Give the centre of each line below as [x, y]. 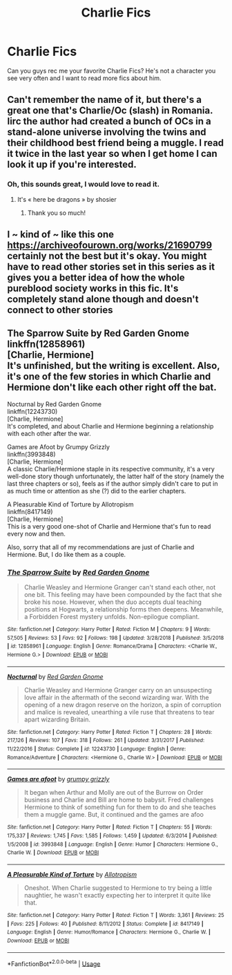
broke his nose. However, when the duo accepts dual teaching [113, 602]
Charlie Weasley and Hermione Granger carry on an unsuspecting [118, 690]
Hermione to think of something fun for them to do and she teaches [120, 807]
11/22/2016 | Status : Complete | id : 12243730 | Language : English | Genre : [97, 749]
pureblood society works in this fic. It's [93, 288]
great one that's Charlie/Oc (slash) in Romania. [110, 111]
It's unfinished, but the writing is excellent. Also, [114, 366]
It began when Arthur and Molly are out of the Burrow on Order [114, 793]
